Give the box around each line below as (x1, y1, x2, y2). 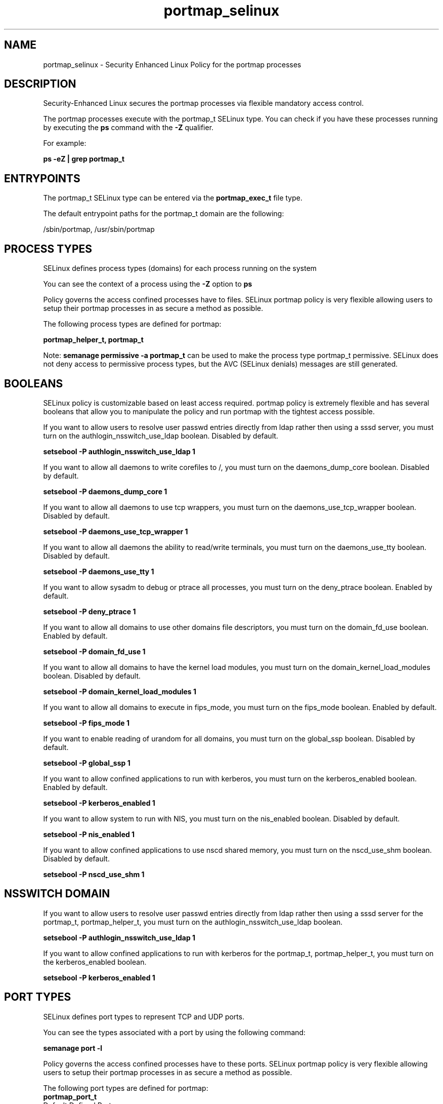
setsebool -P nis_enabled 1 (43, 830, 135, 839)
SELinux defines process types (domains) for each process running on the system (43, 264, 317, 273)
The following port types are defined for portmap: (43, 1083, 208, 1092)
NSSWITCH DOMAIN (4, 887, 110, 900)
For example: (43, 139, 86, 148)
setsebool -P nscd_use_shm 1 (43, 870, 145, 879)
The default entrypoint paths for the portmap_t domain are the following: (43, 209, 284, 218)
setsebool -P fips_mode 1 (43, 718, 129, 727)
